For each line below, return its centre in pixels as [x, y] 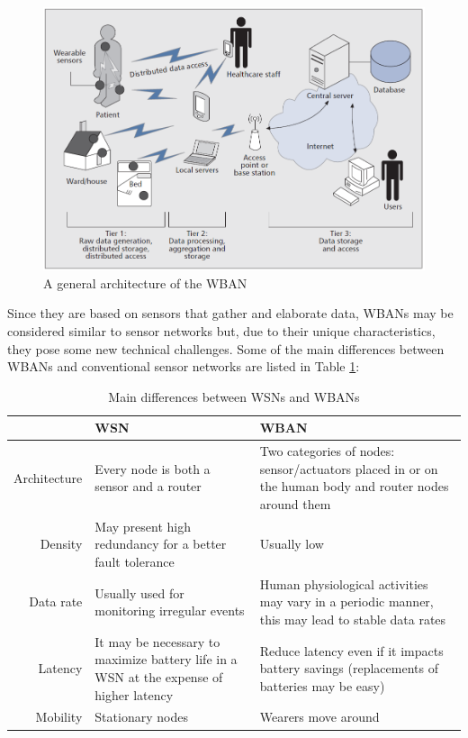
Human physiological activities [344, 583]
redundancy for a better [161, 544]
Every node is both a [153, 468]
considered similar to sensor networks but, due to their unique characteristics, [221, 330]
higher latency [134, 694]
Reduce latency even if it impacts [351, 650]
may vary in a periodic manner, [346, 601]
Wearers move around [319, 717]
